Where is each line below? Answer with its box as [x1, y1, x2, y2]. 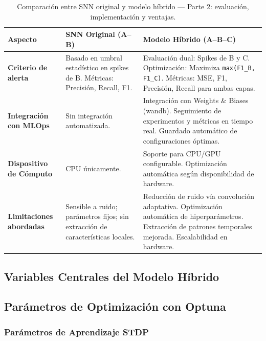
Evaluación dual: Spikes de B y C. [143, 52, 250, 63]
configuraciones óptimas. [143, 135, 220, 146]
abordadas [8, 221, 45, 231]
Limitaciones [8, 211, 53, 222]
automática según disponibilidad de [143, 168, 254, 178]
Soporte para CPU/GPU [143, 148, 221, 158]
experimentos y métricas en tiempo [143, 115, 253, 126]
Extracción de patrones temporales [143, 221, 252, 231]
